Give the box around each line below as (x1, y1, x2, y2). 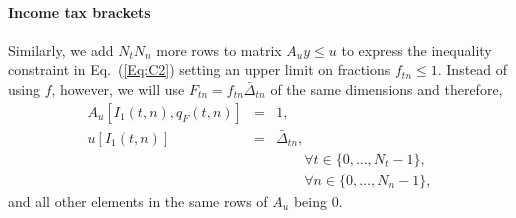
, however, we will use (51, 78, 185, 99)
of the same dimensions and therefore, (270, 78, 503, 99)
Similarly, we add (8, 39, 114, 60)
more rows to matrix (156, 39, 282, 60)
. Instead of (437, 59, 508, 80)
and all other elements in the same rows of (8, 190, 268, 211)
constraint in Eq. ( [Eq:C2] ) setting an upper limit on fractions (8, 59, 391, 80)
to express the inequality (341, 39, 492, 60)
